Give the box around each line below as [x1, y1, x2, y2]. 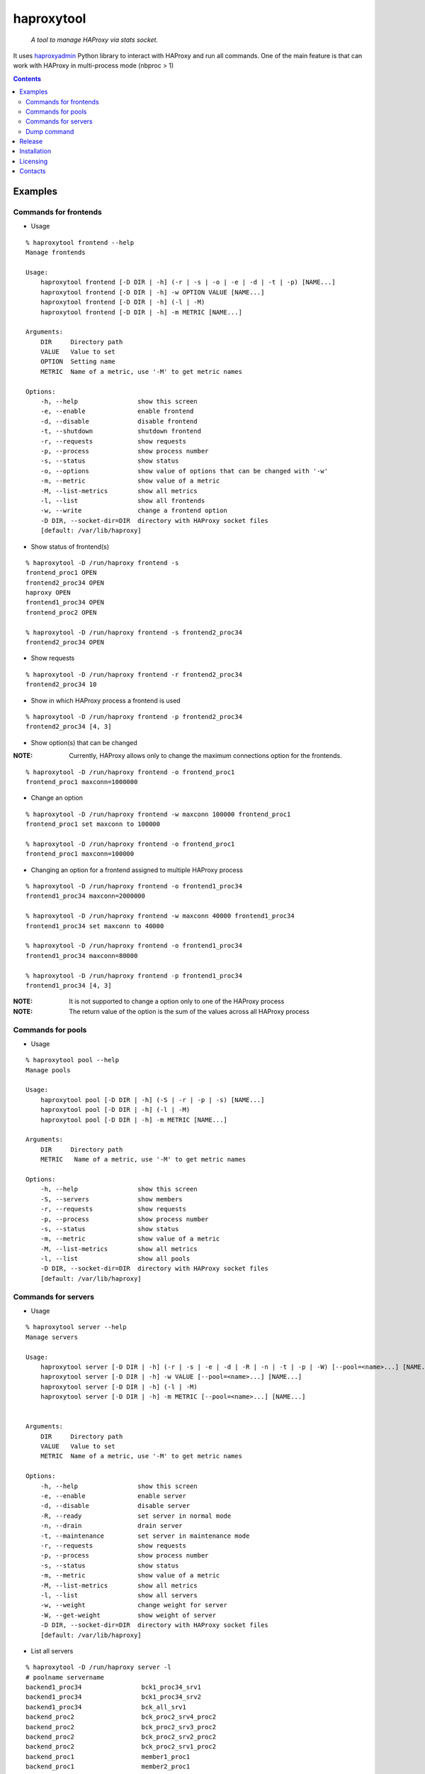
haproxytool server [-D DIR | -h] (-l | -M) [40, 1382, 198, 1391]
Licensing [19, 157, 48, 165]
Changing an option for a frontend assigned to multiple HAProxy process [30, 866, 244, 874]
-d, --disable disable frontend [40, 417, 198, 425]
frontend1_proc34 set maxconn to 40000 [25, 922, 164, 930]
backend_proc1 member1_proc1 [25, 1753, 191, 1761]
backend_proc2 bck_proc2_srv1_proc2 [25, 1743, 216, 1751]
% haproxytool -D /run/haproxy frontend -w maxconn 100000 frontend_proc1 [25, 810, 291, 818]
